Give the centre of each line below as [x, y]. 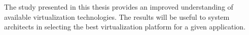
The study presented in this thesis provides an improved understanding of [119, 7]
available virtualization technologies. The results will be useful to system [117, 16]
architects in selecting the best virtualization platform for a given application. [125, 27]
